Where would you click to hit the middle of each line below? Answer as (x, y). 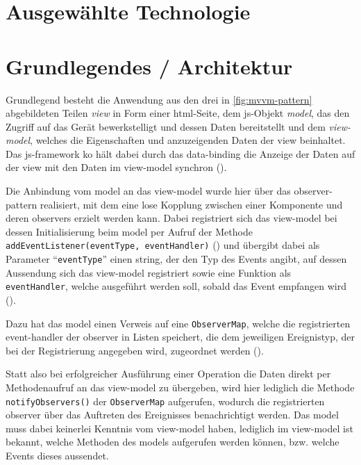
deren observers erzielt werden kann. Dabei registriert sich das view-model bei (171, 218)
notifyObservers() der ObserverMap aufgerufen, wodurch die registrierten (165, 401)
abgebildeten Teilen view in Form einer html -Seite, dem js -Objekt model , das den (178, 113)
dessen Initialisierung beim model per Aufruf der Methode (129, 231)
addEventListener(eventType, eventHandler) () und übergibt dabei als (163, 245)
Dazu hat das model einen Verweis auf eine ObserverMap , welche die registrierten (178, 323)
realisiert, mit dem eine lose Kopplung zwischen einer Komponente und (191, 204)
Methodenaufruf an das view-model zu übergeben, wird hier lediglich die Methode (180, 387)
